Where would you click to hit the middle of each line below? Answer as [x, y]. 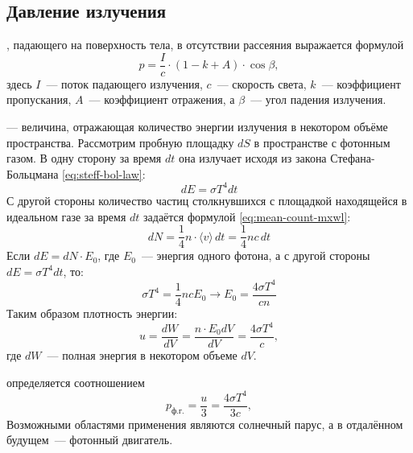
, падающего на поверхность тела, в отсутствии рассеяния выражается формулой [205, 45]
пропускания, [39, 99]
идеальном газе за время [66, 216]
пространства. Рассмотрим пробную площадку [120, 142]
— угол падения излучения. [318, 99]
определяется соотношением [76, 382]
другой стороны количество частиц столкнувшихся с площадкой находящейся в [212, 200]
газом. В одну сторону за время [84, 158]
